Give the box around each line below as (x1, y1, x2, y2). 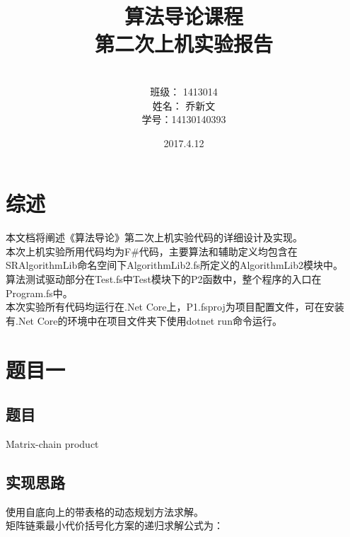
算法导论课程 (124, 1, 243, 30)
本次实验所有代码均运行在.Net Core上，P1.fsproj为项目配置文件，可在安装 (6, 299, 344, 314)
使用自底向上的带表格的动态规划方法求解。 (6, 504, 204, 519)
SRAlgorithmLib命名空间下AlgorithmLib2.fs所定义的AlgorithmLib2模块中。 (6, 258, 344, 272)
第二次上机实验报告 (94, 29, 273, 58)
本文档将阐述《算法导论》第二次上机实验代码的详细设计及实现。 (6, 230, 303, 245)
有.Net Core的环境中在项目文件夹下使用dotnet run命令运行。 (6, 313, 282, 328)
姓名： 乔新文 (152, 98, 216, 112)
